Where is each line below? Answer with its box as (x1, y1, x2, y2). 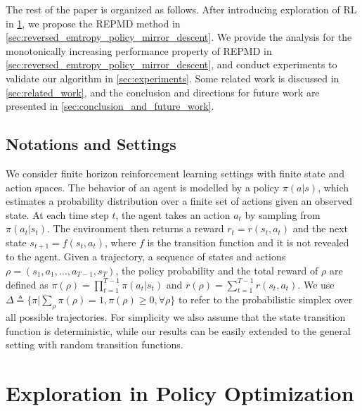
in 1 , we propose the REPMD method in (6, 15, 181, 30)
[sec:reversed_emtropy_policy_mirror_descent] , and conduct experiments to (6, 57, 337, 72)
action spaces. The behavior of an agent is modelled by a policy (6, 179, 280, 194)
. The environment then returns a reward (47, 221, 224, 236)
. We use (297, 277, 335, 291)
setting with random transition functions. (6, 337, 183, 352)
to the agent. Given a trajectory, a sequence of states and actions (6, 249, 286, 264)
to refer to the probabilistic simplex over (178, 292, 353, 307)
